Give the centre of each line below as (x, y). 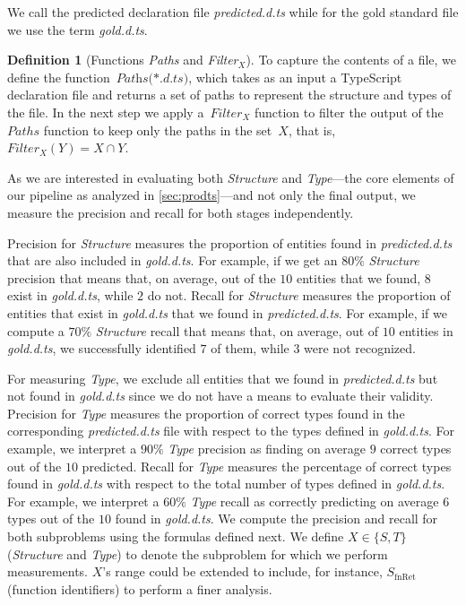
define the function (59, 77)
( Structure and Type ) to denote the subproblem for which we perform (198, 553)
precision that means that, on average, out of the (142, 277)
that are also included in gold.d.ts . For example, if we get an (173, 260)
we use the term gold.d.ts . (78, 29)
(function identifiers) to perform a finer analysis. (140, 588)
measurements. (48, 571)
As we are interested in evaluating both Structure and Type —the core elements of (231, 177)
